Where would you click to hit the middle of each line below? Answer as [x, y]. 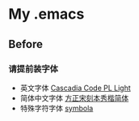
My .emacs [46, 14]
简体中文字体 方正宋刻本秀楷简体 [74, 97]
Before [25, 44]
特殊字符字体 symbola [57, 108]
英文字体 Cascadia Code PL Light [75, 88]
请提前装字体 [34, 68]
